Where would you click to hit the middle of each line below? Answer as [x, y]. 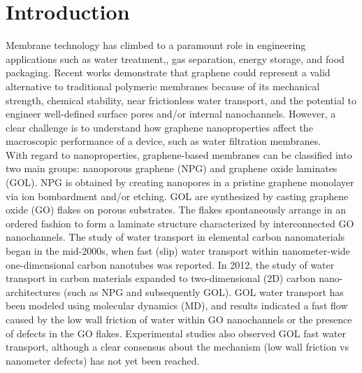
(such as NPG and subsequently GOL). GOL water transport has [203, 291]
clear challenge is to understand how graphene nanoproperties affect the [159, 127]
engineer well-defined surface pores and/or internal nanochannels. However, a [171, 114]
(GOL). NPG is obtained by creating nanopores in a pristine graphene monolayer [180, 182]
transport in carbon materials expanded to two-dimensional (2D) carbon [161, 278]
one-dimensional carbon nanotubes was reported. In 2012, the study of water [170, 264]
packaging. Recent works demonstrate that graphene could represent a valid [168, 72]
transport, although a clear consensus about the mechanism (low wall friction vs [178, 347]
